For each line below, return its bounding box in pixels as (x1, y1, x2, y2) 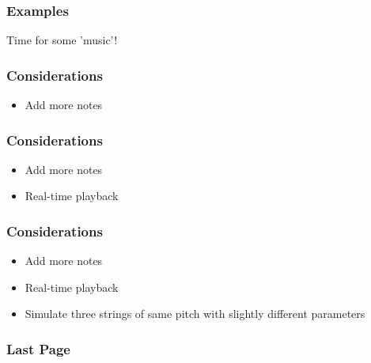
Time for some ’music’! (6, 32, 118, 48)
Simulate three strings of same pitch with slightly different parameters (25, 305, 365, 322)
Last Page (6, 338, 70, 358)
